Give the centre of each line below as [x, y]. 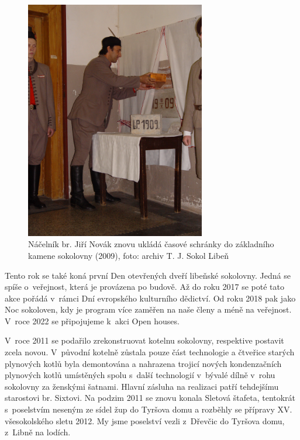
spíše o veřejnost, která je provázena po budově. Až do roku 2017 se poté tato [144, 287]
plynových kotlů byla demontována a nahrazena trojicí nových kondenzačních [143, 363]
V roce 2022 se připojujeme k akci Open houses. [92, 321]
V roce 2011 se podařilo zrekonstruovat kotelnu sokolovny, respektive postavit [144, 340]
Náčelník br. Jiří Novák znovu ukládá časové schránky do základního [151, 244]
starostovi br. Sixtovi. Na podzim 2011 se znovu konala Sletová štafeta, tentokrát [150, 398]
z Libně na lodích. [38, 432]
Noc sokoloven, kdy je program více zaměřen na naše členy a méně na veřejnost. [148, 309]
